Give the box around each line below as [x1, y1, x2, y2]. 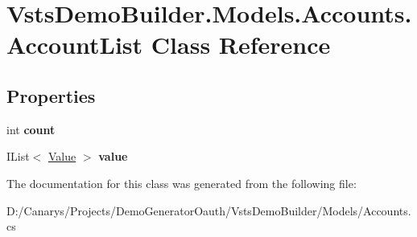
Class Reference [151, 28, 331, 61]
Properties [6, 83, 96, 108]
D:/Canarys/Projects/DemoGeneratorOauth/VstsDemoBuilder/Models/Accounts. [6, 202, 411, 219]
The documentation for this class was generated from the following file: [6, 174, 357, 191]
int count [6, 121, 56, 137]
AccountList [6, 28, 143, 61]
